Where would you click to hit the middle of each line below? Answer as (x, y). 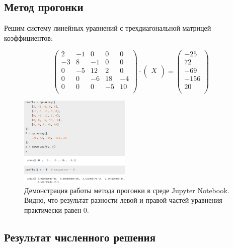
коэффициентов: (28, 37)
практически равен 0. (57, 210)
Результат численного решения (80, 237)
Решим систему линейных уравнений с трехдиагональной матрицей (108, 28)
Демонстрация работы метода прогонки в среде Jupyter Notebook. (127, 190)
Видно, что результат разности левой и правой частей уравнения (123, 200)
